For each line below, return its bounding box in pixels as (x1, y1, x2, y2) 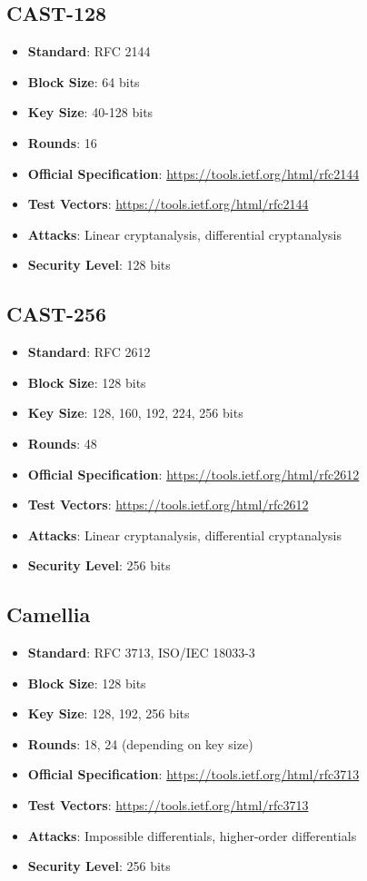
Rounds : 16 (27, 133, 97, 152)
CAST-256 (6, 300, 107, 328)
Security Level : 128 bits (27, 255, 171, 274)
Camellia (6, 600, 91, 629)
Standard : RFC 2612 (27, 342, 151, 361)
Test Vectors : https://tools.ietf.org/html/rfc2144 (27, 194, 309, 213)
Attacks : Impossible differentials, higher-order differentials (27, 826, 357, 845)
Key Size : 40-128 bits (27, 103, 154, 122)
